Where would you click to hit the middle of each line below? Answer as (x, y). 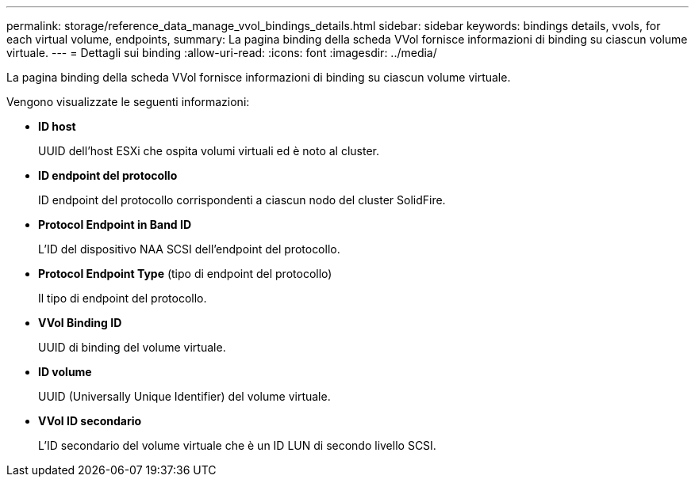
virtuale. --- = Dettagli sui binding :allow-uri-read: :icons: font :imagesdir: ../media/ (222, 53)
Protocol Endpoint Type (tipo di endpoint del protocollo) (185, 274)
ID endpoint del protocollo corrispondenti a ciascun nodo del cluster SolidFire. (242, 200)
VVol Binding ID (80, 323)
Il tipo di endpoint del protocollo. (123, 298)
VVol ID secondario (90, 421)
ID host (57, 126)
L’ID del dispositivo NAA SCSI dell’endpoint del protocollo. (189, 249)
